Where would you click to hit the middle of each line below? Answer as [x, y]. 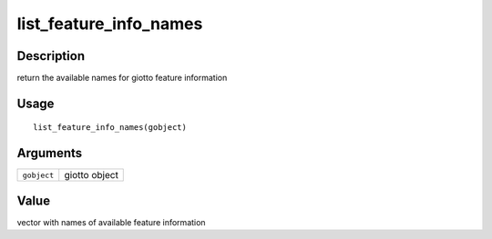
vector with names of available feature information [111, 222]
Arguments [50, 153]
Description [51, 56]
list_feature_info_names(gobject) [110, 128]
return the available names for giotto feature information [122, 78]
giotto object [91, 175]
